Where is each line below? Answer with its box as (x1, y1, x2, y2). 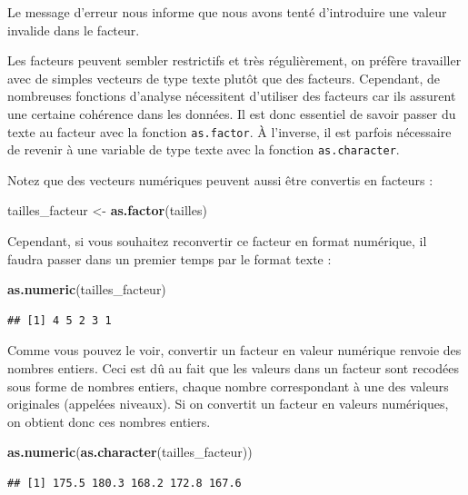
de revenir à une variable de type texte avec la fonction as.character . (7, 140, 400, 159)
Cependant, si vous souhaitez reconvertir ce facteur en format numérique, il (7, 232, 427, 251)
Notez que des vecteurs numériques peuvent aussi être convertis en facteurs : (7, 170, 433, 189)
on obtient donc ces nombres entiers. (7, 411, 211, 431)
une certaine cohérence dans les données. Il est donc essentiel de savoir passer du (7, 104, 456, 123)
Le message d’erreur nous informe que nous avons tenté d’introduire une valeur (7, 3, 447, 21)
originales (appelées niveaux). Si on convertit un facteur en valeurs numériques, (7, 394, 449, 413)
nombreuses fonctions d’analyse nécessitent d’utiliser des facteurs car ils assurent (7, 86, 456, 105)
